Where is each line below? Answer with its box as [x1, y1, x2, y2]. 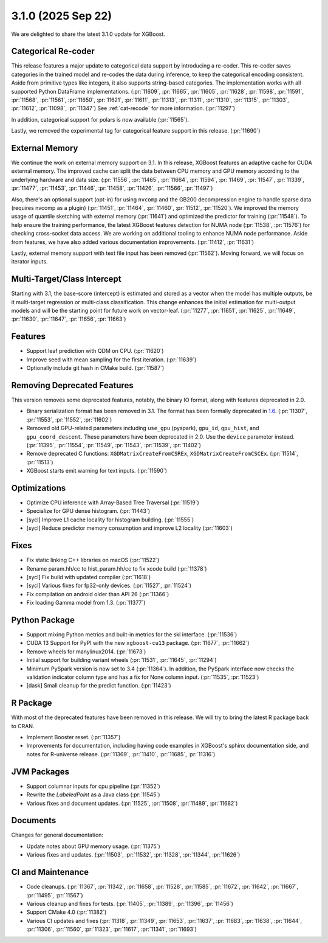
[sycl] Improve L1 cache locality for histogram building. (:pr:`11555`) [26, 516, 194, 523]
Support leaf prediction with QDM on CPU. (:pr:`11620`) [26, 347, 164, 355]
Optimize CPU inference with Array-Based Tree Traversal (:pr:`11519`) [26, 499, 200, 506]
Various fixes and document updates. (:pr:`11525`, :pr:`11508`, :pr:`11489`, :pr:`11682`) [26, 799, 238, 807]
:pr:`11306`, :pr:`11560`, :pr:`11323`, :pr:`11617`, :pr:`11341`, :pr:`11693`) [26, 925, 197, 933]
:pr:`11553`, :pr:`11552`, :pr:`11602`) [26, 416, 112, 423]
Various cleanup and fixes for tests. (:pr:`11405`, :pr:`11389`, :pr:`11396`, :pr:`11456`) [26, 900, 234, 907]
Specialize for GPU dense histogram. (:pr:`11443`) [26, 507, 151, 515]
